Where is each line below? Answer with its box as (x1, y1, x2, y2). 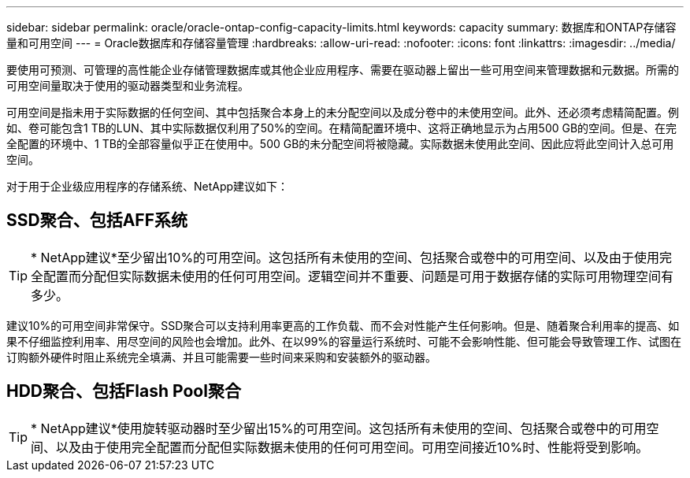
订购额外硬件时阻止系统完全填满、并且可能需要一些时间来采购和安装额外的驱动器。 (6, 350, 436, 364)
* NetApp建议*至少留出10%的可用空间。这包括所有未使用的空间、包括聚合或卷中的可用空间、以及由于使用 (31, 249, 660, 265)
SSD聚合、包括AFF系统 (6, 210, 187, 231)
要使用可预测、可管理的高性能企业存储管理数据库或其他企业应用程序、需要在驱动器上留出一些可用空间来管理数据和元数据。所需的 (6, 63, 679, 76)
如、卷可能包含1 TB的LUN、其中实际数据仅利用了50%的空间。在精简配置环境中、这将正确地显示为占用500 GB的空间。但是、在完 (6, 121, 677, 135)
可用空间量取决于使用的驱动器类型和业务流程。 (6, 79, 249, 92)
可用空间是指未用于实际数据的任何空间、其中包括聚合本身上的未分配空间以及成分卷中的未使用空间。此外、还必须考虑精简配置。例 (6, 106, 679, 119)
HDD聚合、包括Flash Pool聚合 (6, 381, 241, 402)
